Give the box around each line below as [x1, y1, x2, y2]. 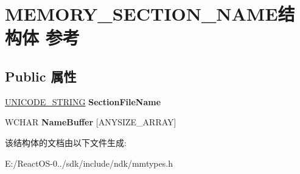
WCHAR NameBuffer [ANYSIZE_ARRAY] [5, 116, 176, 128]
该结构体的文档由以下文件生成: [5, 136, 127, 148]
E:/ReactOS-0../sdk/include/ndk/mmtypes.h [5, 156, 173, 169]
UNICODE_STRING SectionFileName [5, 95, 161, 108]
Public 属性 [5, 66, 77, 85]
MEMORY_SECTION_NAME [5, 1, 278, 26]
